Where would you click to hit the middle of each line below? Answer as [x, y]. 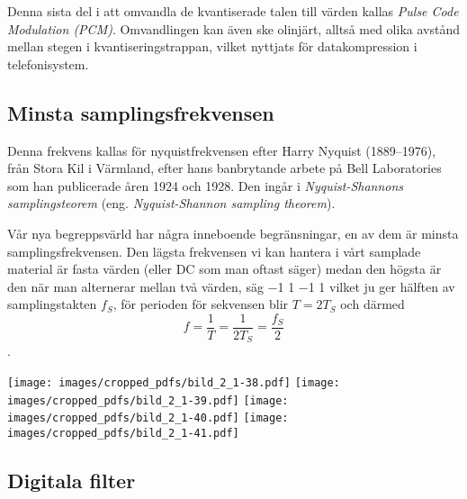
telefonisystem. [48, 64]
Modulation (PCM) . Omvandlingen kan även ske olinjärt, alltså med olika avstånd [233, 28]
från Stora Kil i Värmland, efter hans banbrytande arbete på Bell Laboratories [225, 168]
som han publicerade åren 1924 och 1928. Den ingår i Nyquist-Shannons [206, 185]
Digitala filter [72, 481]
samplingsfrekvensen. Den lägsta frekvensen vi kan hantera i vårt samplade [214, 251]
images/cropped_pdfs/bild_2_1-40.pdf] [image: [148, 418]
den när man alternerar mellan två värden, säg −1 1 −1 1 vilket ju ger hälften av [231, 286]
